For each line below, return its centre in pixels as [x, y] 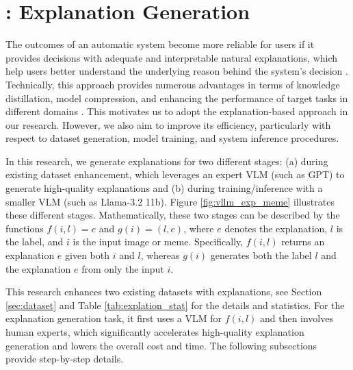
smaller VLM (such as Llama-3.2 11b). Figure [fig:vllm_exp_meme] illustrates [170, 201]
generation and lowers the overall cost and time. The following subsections [161, 345]
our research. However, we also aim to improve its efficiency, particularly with [168, 124]
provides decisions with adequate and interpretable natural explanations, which [172, 57]
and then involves [296, 318]
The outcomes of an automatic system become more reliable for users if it [160, 44]
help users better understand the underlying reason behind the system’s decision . [177, 71]
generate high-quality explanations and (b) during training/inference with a [164, 188]
